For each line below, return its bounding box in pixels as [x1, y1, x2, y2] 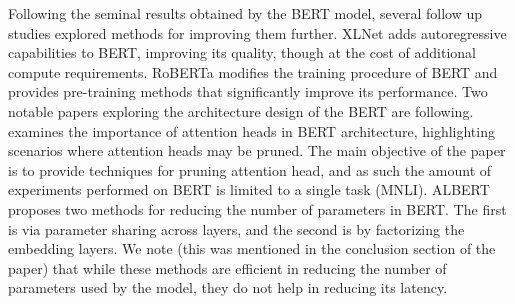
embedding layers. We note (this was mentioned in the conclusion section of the [8, 238, 496, 259]
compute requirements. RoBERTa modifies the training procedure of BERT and [8, 61, 498, 82]
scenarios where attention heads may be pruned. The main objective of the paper [8, 140, 506, 161]
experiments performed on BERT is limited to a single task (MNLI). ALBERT [8, 179, 490, 200]
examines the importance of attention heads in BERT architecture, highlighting [8, 120, 495, 141]
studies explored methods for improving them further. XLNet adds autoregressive [8, 22, 507, 43]
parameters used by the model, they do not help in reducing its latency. [8, 277, 448, 298]
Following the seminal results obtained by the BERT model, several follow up [8, 3, 483, 23]
